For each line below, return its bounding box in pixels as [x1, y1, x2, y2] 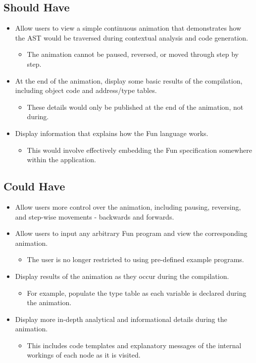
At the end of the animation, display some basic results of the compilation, [15, 75, 243, 86]
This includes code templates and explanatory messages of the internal [27, 340, 242, 350]
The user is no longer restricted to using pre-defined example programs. [27, 254, 244, 265]
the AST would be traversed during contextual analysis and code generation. [15, 32, 248, 43]
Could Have [3, 179, 65, 194]
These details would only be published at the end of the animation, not [27, 101, 244, 112]
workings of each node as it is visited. [27, 350, 141, 360]
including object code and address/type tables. [15, 85, 157, 95]
